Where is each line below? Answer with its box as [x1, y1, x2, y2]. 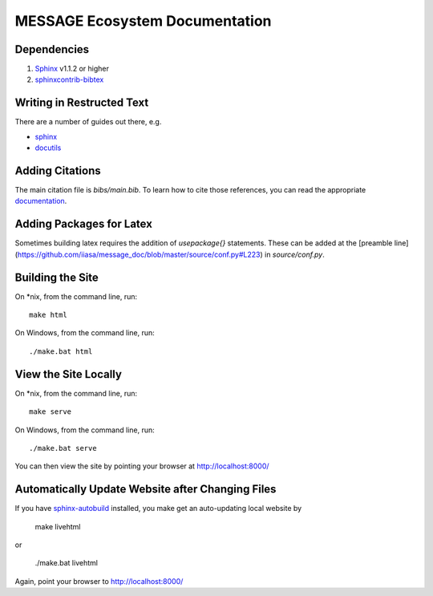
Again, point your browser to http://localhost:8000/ [14, 576, 184, 586]
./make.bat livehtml [34, 558, 98, 568]
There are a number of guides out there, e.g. [14, 117, 162, 127]
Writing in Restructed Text [14, 96, 149, 110]
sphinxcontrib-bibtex [34, 75, 104, 84]
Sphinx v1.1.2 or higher [34, 64, 110, 74]
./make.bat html [29, 347, 93, 356]
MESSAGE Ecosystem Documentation [14, 12, 272, 30]
